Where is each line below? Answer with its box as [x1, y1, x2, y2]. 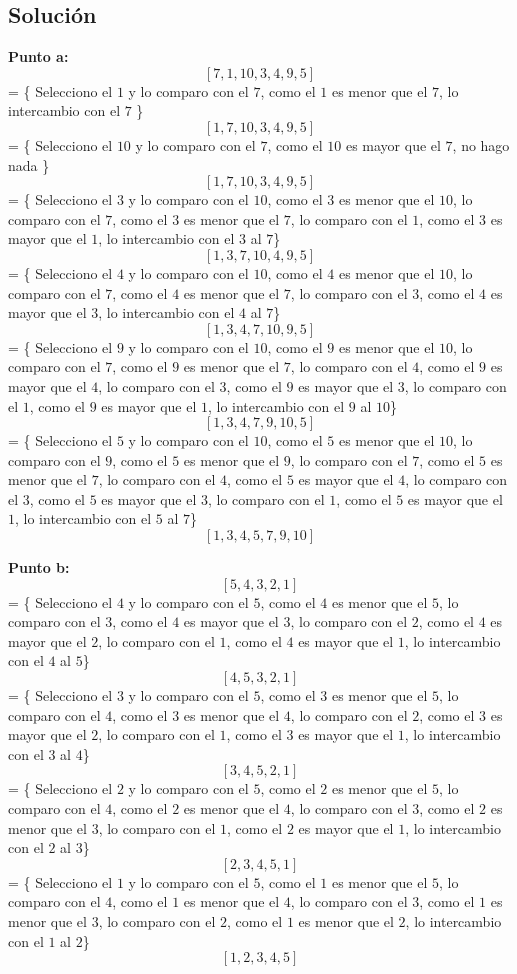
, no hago [452, 134, 510, 155]
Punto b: [8, 557, 70, 578]
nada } [8, 154, 50, 175]
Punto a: [8, 46, 69, 67]
